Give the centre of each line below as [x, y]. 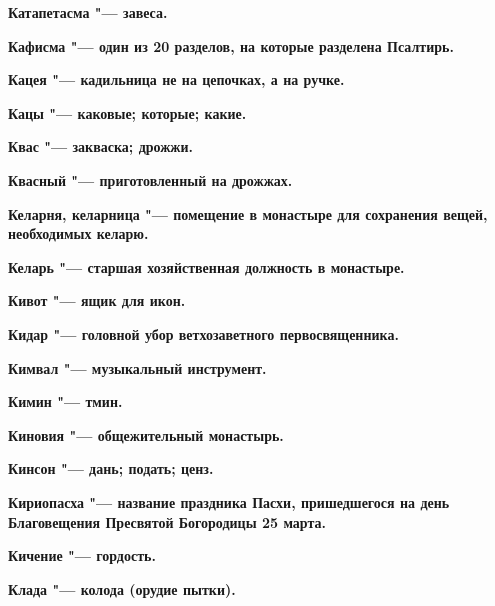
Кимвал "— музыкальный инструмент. [137, 367]
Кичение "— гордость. [82, 555]
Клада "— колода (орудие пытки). [122, 588]
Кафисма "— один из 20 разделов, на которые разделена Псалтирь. [231, 45]
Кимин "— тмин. [65, 401]
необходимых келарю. [78, 233]
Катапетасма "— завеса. [88, 12]
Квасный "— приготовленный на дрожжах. [150, 179]
